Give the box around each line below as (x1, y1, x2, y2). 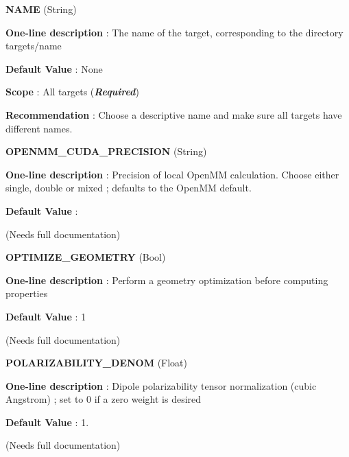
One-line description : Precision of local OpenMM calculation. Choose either (5, 167, 339, 181)
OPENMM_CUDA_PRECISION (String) (5, 144, 207, 159)
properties (5, 286, 48, 301)
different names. (5, 121, 73, 135)
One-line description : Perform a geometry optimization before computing (5, 272, 328, 287)
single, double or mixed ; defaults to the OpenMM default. (5, 180, 252, 195)
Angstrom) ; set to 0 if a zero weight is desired (5, 392, 202, 406)
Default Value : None (5, 61, 103, 75)
